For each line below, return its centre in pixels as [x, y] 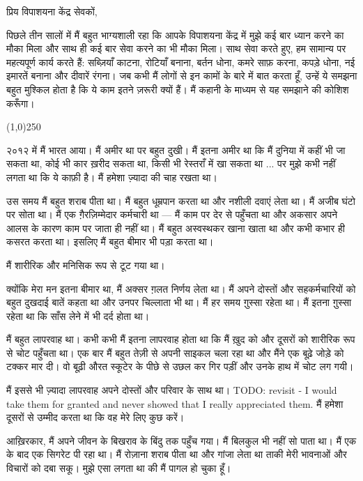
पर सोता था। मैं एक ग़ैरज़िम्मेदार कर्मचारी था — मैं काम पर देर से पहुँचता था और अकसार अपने [172, 214]
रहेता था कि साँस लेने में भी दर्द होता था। [78, 315]
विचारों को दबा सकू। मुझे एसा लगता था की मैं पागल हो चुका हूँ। [119, 468]
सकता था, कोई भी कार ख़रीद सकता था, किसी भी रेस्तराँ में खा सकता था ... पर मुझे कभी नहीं [171, 163]
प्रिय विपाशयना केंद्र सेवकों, [52, 11]
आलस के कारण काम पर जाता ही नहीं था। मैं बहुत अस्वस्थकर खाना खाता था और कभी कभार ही [176, 228]
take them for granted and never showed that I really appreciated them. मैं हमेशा [175, 403]
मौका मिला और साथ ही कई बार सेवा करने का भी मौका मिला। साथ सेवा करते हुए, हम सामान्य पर [176, 48]
